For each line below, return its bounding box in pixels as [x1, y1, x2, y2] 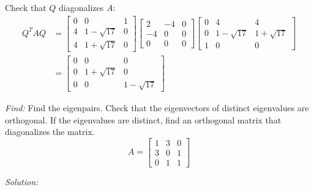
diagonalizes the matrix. [5, 125, 95, 138]
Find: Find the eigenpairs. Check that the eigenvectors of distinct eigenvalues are [5, 101, 309, 114]
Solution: [5, 175, 39, 188]
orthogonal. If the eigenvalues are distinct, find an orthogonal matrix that [5, 113, 282, 126]
